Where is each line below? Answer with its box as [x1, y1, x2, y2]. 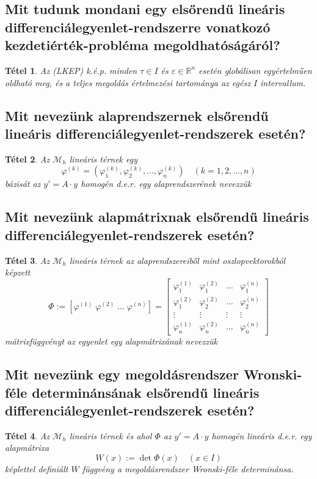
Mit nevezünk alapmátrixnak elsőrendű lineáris [5, 207, 309, 226]
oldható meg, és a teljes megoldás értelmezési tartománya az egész [5, 76, 250, 89]
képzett [5, 266, 31, 279]
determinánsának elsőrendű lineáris [32, 382, 260, 401]
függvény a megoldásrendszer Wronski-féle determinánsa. [82, 462, 294, 475]
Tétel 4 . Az [5, 429, 50, 442]
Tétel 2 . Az [5, 152, 50, 165]
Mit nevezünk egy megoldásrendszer [5, 365, 239, 384]
